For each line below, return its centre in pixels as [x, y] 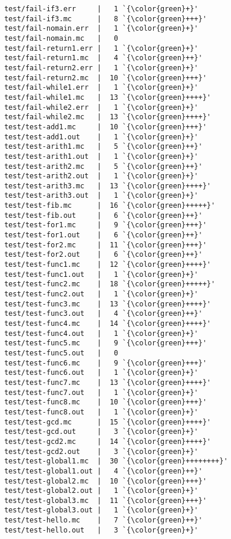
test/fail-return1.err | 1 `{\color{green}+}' [101, 48]
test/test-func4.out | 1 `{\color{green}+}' [101, 333]
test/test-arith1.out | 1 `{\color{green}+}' [101, 156]
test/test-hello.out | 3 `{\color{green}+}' [101, 530]
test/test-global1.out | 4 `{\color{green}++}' [103, 471]
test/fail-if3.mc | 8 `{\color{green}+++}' [105, 19]
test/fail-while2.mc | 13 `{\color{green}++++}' [108, 117]
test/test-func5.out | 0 [61, 353]
